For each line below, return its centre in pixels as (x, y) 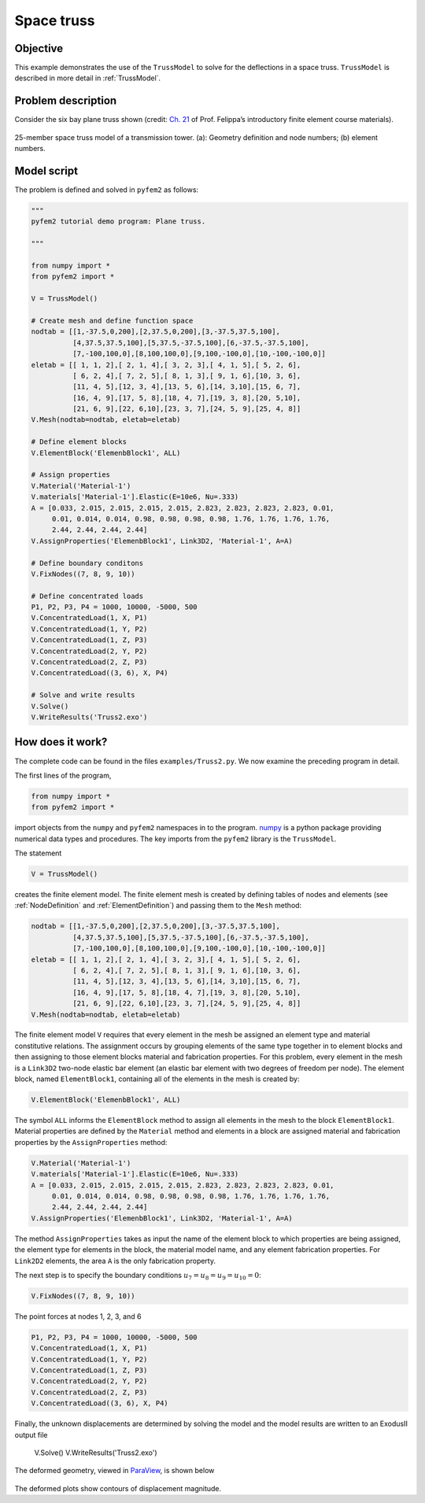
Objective (39, 48)
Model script (46, 170)
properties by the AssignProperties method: (91, 1142)
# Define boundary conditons (87, 563)
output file (31, 1435)
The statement (38, 853)
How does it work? (61, 742)
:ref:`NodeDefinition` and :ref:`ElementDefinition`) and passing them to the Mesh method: (158, 906)
